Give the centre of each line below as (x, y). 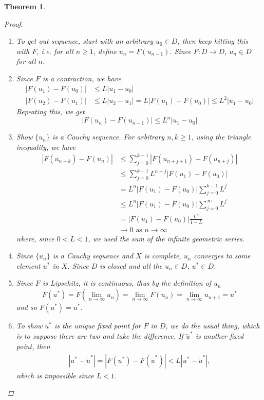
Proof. (14, 23)
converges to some (222, 256)
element (28, 265)
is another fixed (220, 336)
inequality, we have (46, 146)
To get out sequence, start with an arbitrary (85, 41)
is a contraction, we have (82, 78)
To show (29, 326)
